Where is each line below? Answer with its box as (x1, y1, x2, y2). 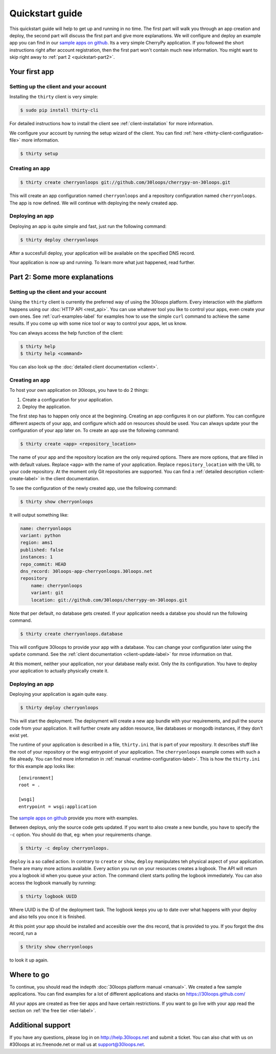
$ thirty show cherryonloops (20, 499, 94, 504)
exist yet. (9, 732, 29, 738)
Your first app (9, 67, 54, 76)
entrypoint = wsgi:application (18, 804, 97, 809)
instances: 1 (20, 554, 53, 560)
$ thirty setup (20, 151, 58, 156)
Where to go (9, 970, 50, 979)
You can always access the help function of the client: (9, 330, 124, 336)
